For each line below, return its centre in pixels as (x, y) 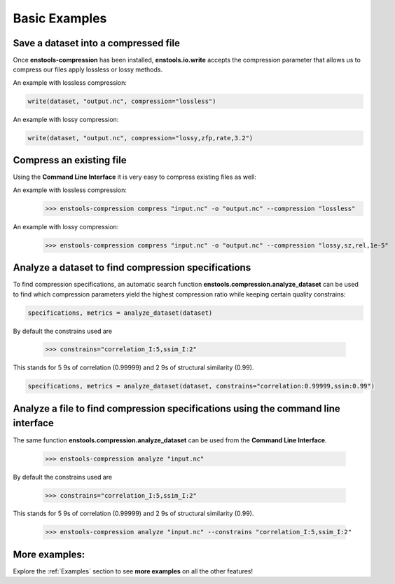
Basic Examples (60, 18)
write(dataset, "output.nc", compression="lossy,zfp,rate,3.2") (140, 138)
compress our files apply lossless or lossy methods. (88, 69)
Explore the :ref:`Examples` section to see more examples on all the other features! (133, 571)
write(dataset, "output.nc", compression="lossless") (122, 101)
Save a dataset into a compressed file (96, 43)
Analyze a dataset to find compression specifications (132, 267)
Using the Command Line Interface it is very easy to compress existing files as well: (135, 177)
